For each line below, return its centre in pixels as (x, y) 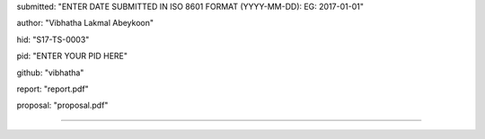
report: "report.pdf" (53, 89)
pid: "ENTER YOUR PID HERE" (72, 56)
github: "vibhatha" (50, 73)
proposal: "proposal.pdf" (62, 105)
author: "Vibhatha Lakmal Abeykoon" (85, 23)
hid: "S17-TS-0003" (53, 39)
